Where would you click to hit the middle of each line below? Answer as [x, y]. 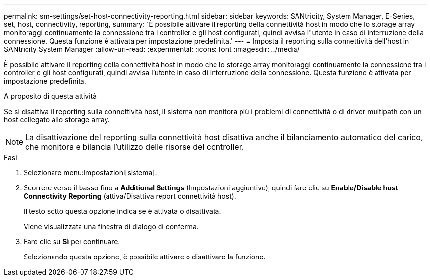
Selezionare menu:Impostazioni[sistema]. [90, 173]
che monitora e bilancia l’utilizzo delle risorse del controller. [134, 147]
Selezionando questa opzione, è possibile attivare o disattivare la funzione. [145, 257]
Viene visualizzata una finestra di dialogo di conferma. [111, 226]
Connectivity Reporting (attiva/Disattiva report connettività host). [130, 196]
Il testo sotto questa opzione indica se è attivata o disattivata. [122, 211]
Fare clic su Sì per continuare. [72, 242]
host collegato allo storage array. [57, 120]
